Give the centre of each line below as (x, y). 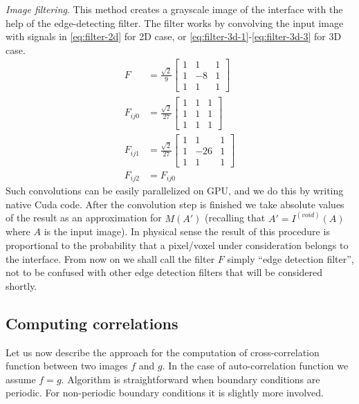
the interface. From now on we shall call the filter (110, 258)
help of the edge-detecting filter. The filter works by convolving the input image (175, 22)
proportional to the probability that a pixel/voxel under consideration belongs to (177, 245)
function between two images (67, 366)
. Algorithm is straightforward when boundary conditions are (191, 379)
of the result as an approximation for (84, 218)
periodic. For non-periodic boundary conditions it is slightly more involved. (165, 393)
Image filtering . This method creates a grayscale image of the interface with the (174, 9)
